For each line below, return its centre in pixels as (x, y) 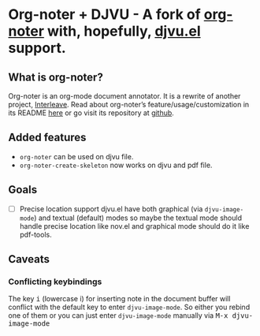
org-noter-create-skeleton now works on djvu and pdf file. (116, 165)
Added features (47, 138)
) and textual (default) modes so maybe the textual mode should (138, 218)
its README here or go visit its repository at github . (91, 113)
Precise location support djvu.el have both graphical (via (111, 209)
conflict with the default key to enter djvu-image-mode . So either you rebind (129, 307)
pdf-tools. (36, 234)
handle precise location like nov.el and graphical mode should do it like (134, 226)
